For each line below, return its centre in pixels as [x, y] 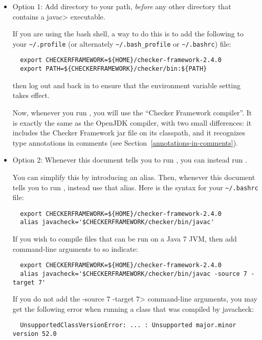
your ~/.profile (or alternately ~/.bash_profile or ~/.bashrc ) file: [122, 43]
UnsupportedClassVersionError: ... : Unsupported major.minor [128, 325]
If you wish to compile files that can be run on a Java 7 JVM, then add [125, 239]
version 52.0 [35, 334]
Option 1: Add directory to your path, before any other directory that [122, 6]
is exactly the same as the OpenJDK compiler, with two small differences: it [132, 122]
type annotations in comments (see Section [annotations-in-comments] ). [125, 142]
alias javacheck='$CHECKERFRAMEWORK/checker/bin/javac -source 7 [134, 274]
